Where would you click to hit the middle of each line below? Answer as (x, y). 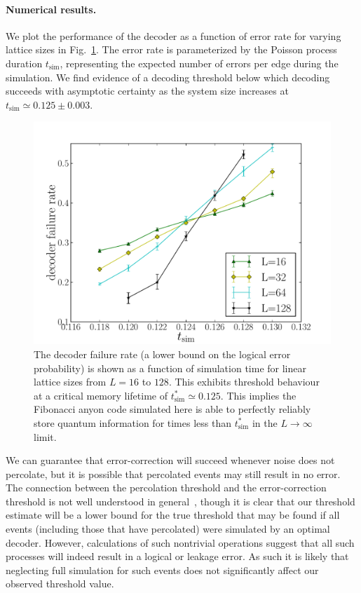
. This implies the (258, 395)
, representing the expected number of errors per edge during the (199, 63)
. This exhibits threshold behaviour (244, 382)
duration (24, 63)
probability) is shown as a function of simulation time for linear (170, 368)
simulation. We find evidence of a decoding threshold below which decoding (168, 77)
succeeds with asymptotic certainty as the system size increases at (147, 91)
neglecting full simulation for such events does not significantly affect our (162, 570)
